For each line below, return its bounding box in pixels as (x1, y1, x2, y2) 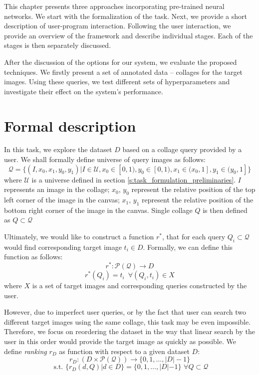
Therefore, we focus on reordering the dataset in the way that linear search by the (4, 326, 255, 337)
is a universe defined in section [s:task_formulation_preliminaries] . (31, 174, 236, 185)
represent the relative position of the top (131, 184, 256, 194)
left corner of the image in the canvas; (4, 194, 120, 205)
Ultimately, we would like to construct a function (4, 231, 154, 242)
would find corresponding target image (4, 241, 122, 252)
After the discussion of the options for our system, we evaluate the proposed (4, 56, 237, 67)
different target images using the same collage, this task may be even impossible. (4, 316, 251, 327)
